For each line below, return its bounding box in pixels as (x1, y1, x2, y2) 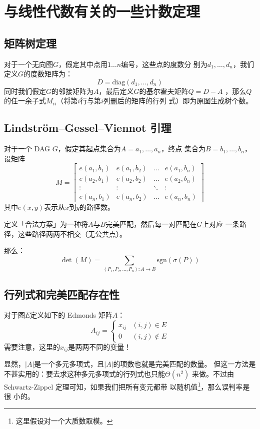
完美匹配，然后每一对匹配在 (105, 219, 197, 229)
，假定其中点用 (58, 58, 108, 69)
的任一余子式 (4, 95, 46, 106)
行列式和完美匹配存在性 (4, 286, 119, 302)
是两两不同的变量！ (68, 342, 131, 352)
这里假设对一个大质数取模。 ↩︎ (15, 415, 113, 426)
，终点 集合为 (161, 143, 205, 154)
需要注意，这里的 (4, 342, 60, 352)
